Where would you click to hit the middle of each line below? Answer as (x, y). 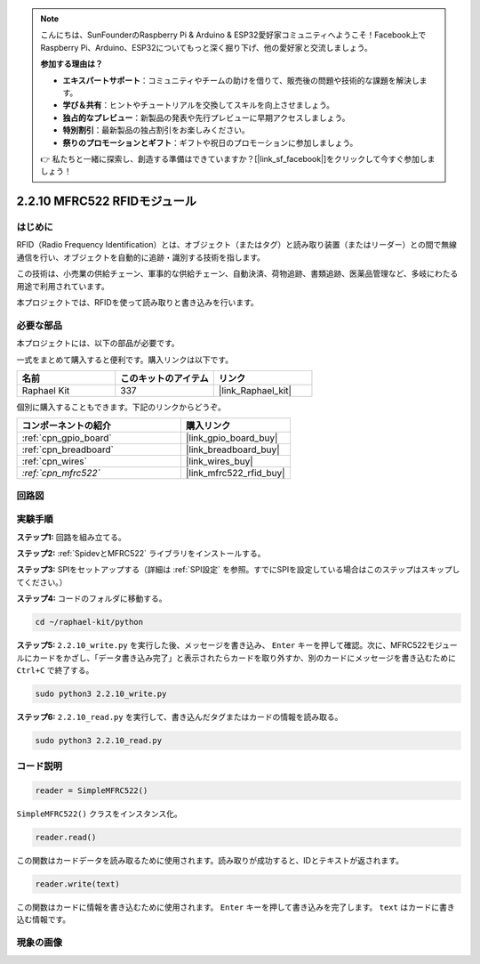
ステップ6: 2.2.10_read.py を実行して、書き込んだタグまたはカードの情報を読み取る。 (180, 717)
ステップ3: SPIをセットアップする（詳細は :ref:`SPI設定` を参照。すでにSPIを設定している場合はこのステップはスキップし (238, 570)
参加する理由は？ (72, 64)
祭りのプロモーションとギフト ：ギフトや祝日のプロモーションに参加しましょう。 (210, 142)
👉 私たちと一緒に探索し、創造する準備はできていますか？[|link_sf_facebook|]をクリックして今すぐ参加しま (238, 158)
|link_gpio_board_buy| (232, 438)
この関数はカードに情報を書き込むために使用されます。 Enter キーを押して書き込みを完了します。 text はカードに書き (236, 907)
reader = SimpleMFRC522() (92, 791)
